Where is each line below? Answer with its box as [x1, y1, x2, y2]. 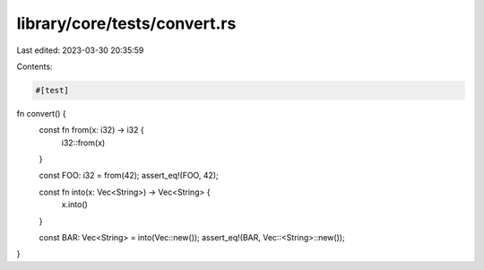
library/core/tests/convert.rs [16, 13, 237, 33]
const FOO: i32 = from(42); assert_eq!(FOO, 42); [39, 170, 219, 181]
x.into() [61, 199, 89, 210]
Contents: [16, 61, 53, 72]
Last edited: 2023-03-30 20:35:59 [16, 45, 144, 56]
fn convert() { [16, 108, 66, 118]
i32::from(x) [61, 137, 106, 148]
